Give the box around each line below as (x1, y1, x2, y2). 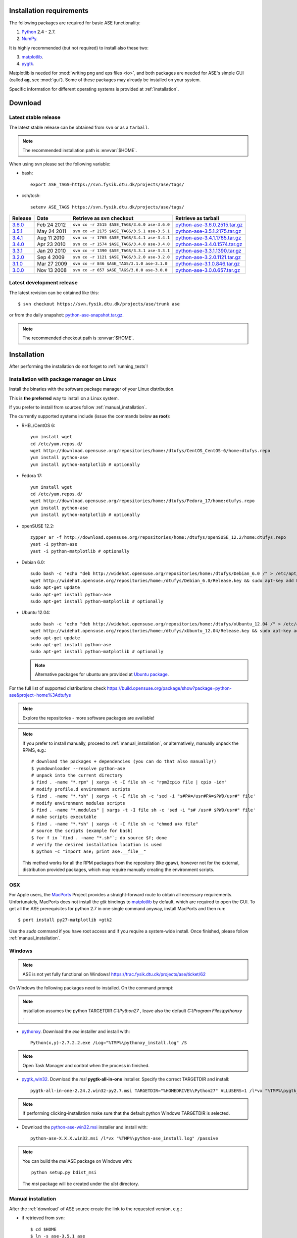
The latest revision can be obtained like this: (9, 290, 99, 296)
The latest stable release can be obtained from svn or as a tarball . (9, 124, 149, 130)
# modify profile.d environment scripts (31, 786, 131, 792)
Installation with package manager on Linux (9, 375, 116, 382)
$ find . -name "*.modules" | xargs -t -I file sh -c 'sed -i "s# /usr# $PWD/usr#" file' (31, 807, 256, 813)
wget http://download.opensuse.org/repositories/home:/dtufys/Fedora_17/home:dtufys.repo (30, 498, 255, 504)
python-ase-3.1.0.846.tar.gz (175, 260, 240, 267)
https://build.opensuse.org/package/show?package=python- (107, 685, 232, 691)
